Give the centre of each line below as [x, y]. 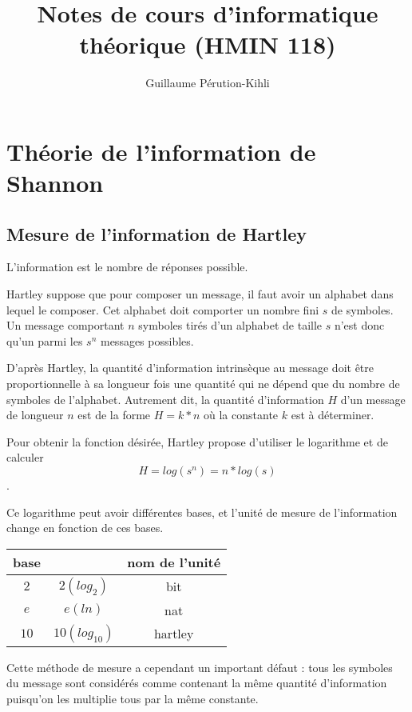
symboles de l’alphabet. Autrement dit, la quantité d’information [165, 399]
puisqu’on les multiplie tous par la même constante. [133, 698]
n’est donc [359, 325]
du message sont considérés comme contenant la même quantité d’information [197, 683]
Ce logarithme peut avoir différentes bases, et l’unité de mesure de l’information [202, 512]
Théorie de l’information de [161, 151]
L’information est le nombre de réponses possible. [127, 267]
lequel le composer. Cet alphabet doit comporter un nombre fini [163, 309]
